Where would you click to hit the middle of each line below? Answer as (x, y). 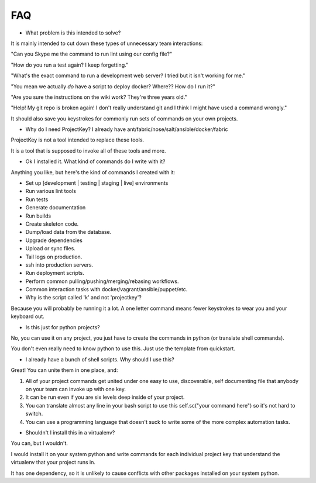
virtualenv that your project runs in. (53, 463)
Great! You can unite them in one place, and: (64, 370)
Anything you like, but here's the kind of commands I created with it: (93, 172)
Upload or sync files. (50, 249)
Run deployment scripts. (55, 273)
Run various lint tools (51, 191)
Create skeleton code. (52, 224)
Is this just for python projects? (63, 327)
